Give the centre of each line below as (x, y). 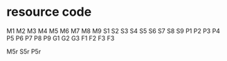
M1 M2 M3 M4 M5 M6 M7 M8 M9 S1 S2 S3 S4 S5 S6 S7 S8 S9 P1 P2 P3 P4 (113, 31)
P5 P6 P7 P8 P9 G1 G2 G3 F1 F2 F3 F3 (61, 38)
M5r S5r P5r (24, 51)
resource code (49, 12)
